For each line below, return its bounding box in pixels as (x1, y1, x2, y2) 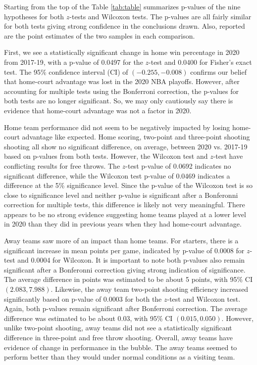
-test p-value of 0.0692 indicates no (125, 160, 231, 171)
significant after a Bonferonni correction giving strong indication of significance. (4, 264, 246, 274)
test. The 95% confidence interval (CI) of (4, 66, 128, 77)
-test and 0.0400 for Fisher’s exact (149, 56, 252, 67)
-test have (213, 151, 243, 161)
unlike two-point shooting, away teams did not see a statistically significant (4, 322, 232, 333)
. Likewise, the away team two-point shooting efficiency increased (51, 284, 249, 294)
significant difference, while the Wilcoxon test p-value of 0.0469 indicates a (4, 170, 230, 181)
